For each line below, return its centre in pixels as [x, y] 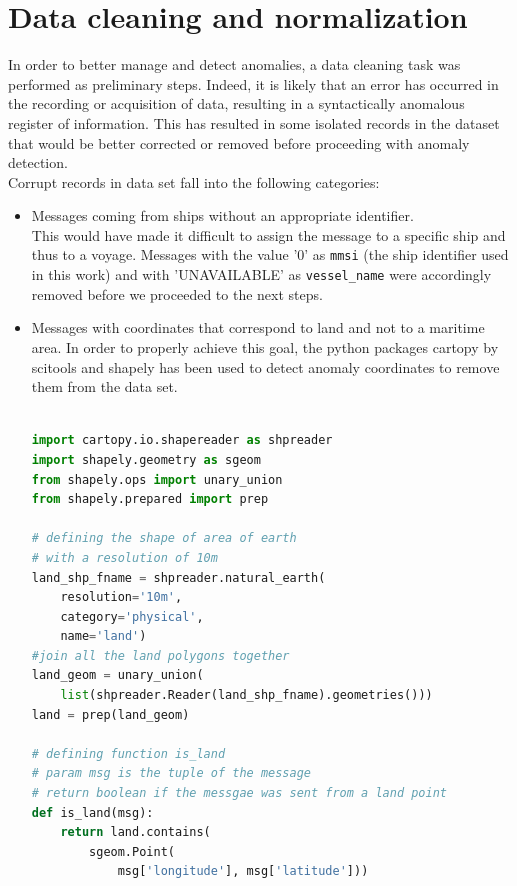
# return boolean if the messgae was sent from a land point [239, 793]
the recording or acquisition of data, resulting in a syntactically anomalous [236, 103]
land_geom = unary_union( [117, 675]
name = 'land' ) [103, 636]
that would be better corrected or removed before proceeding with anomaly [239, 142]
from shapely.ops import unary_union [157, 479]
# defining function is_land [128, 753]
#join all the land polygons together [160, 655]
